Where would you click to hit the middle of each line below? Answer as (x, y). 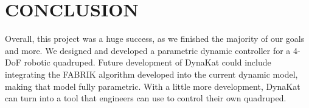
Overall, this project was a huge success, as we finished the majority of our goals (155, 39)
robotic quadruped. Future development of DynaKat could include (148, 62)
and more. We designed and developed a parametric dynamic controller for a (148, 50)
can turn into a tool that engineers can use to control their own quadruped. (146, 98)
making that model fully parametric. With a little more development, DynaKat (153, 86)
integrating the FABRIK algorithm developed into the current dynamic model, (151, 74)
